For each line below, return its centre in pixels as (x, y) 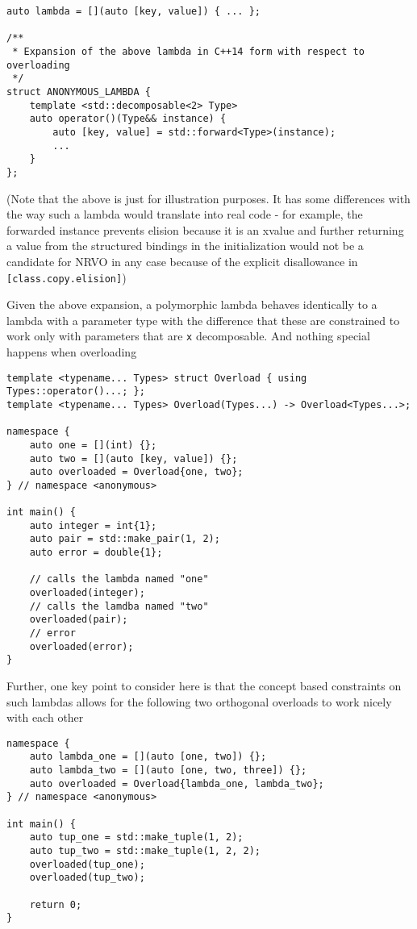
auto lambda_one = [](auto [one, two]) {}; (148, 757)
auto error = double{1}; (96, 553)
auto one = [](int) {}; (93, 445)
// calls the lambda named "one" (119, 579)
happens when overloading (72, 352)
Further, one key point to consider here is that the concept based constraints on (204, 686)
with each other (45, 717)
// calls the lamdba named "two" (119, 606)
